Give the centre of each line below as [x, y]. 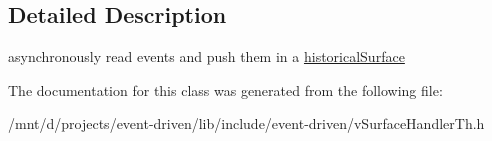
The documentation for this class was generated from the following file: [225, 89]
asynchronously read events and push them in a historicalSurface [206, 56]
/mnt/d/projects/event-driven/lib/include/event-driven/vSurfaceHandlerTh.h [246, 123]
